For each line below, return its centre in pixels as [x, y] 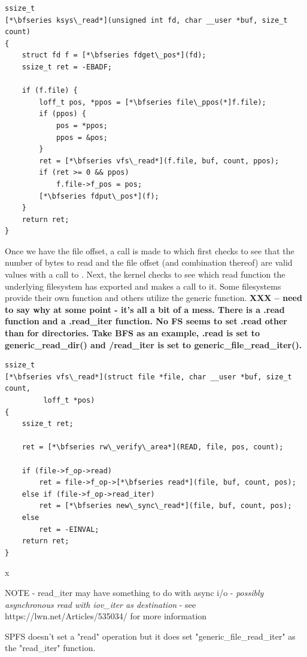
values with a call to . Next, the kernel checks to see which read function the [145, 274]
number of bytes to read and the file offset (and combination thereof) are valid [149, 262]
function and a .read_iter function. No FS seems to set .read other [146, 321]
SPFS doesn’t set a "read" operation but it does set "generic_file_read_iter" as [150, 636]
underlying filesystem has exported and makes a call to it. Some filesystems [143, 286]
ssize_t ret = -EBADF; [67, 67]
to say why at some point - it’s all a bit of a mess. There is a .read [145, 309]
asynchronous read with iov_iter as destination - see [101, 604]
